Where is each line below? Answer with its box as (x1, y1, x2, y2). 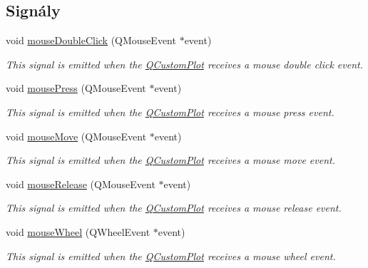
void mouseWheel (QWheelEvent (6, 224, 150, 239)
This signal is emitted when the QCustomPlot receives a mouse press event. (6, 104, 334, 119)
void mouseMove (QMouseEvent (6, 128, 147, 143)
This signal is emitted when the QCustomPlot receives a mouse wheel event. (6, 248, 336, 263)
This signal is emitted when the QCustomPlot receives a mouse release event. (6, 200, 342, 215)
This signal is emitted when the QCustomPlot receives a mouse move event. (6, 153, 335, 167)
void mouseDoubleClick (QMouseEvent (6, 33, 176, 48)
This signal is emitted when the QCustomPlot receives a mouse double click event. (6, 56, 364, 71)
